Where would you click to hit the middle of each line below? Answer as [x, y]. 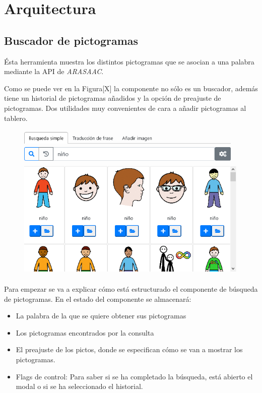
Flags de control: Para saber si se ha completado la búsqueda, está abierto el [134, 376]
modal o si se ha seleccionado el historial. [79, 386]
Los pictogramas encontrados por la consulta [85, 332]
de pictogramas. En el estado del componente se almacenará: [98, 299]
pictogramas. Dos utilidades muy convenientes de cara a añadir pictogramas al [125, 108]
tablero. [16, 118]
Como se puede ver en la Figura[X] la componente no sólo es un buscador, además [131, 88]
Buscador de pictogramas [71, 40]
